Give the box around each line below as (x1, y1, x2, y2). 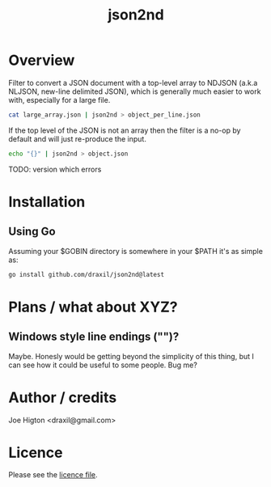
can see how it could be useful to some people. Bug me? (8, 360, 198, 370)
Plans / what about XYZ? (8, 298, 178, 316)
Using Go (8, 225, 56, 239)
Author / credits (8, 388, 117, 406)
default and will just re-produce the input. (8, 133, 147, 143)
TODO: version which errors (8, 164, 102, 174)
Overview (8, 51, 75, 70)
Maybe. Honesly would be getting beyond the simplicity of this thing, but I (8, 351, 255, 361)
